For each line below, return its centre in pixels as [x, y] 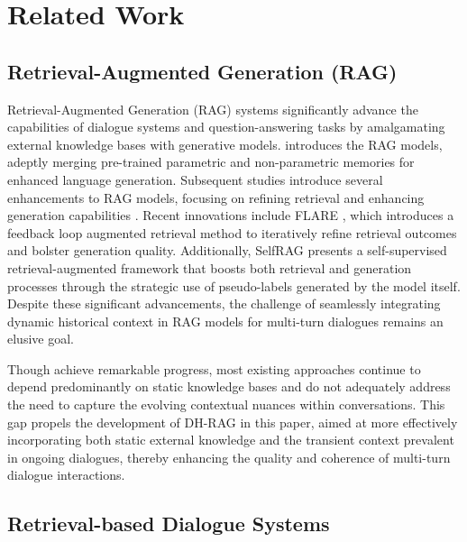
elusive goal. [41, 339]
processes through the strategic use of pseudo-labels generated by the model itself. [234, 285]
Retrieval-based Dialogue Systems [169, 524]
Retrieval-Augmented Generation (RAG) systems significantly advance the [213, 109]
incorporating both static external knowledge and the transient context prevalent [231, 440]
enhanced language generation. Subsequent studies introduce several [195, 179]
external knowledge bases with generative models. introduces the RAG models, [225, 144]
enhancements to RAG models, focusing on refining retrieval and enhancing [216, 197]
